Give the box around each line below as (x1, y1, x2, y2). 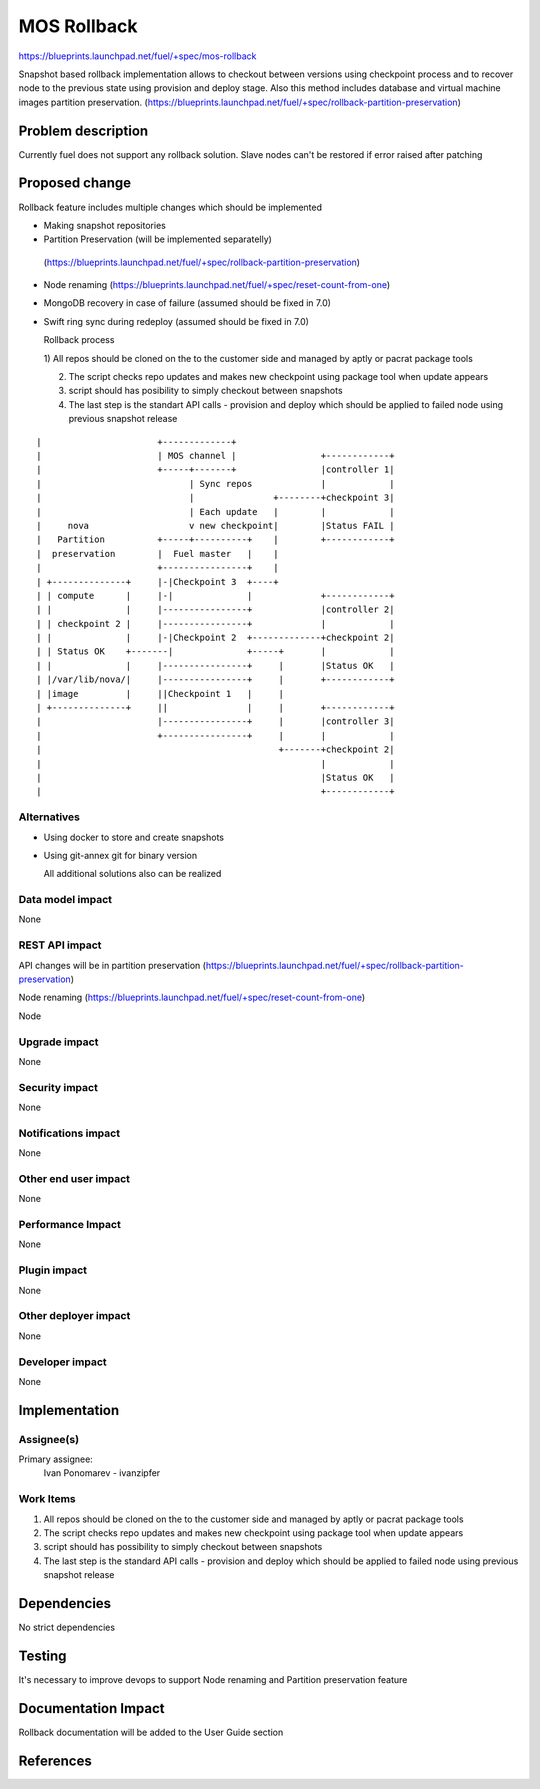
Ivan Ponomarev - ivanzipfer (43, 1467, 161, 1479)
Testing (18, 1647, 67, 1664)
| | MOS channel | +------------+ (36, 450, 395, 461)
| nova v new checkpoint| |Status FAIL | (36, 520, 395, 531)
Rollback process (43, 334, 115, 346)
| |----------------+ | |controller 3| (36, 716, 395, 727)
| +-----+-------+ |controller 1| (36, 464, 395, 475)
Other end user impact (18, 1171, 130, 1185)
